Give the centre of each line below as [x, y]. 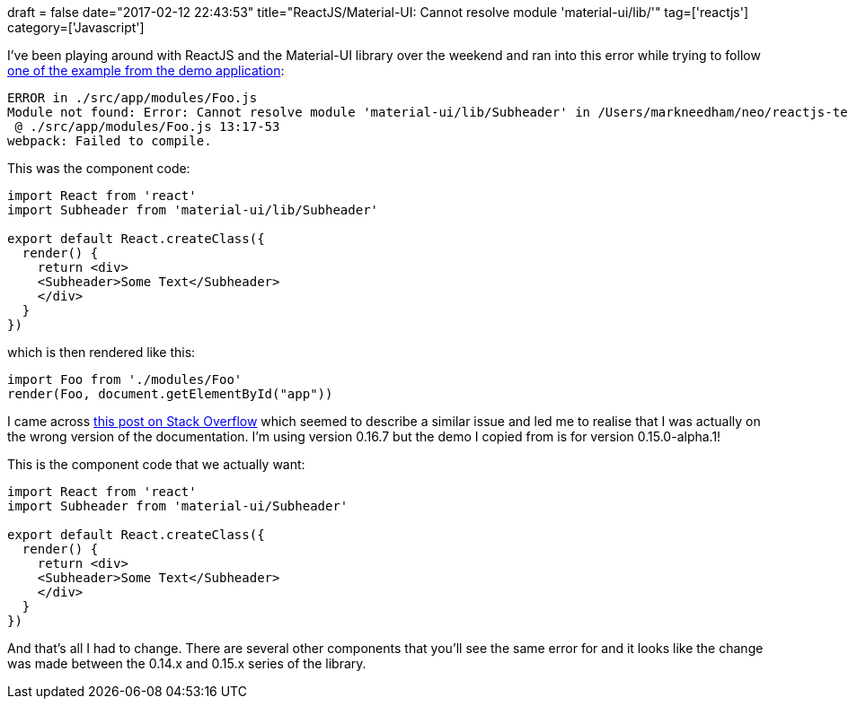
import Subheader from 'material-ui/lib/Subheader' [193, 210]
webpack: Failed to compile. [110, 141]
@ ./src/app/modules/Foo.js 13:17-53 [147, 126]
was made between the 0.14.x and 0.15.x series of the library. [187, 663]
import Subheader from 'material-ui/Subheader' [178, 506]
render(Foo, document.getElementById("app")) [170, 394]
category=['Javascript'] [76, 27]
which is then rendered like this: [102, 352]
